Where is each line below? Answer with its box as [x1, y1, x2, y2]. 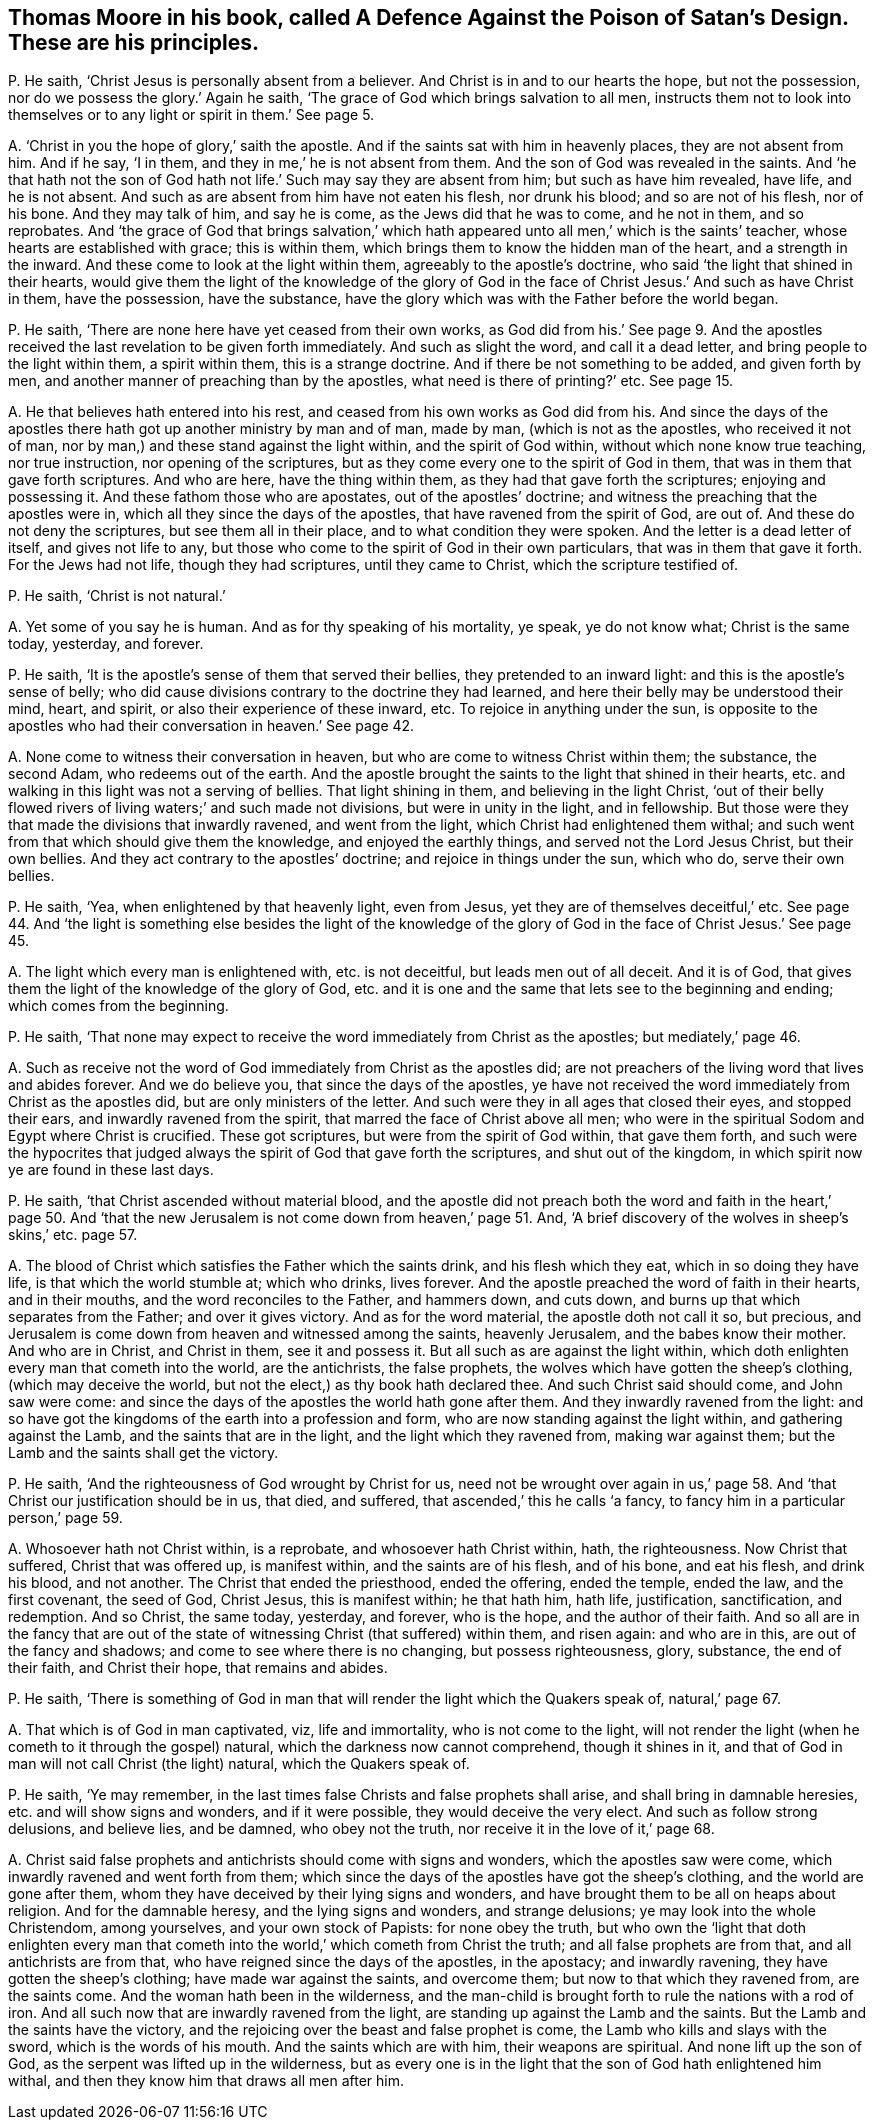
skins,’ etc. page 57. [8, 1226, 138, 1244]
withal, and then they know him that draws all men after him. [8, 2072, 404, 2090]
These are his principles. [8, 30, 259, 55]
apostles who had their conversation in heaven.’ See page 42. [8, 717, 415, 735]
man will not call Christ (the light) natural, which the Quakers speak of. [8, 1755, 470, 1773]
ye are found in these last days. [8, 1161, 214, 1179]
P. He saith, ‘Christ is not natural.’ [8, 587, 226, 605]
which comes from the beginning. [8, 997, 229, 1015]
